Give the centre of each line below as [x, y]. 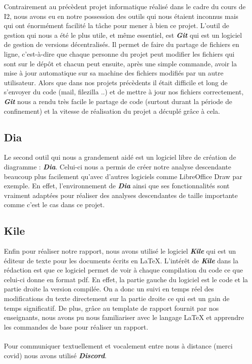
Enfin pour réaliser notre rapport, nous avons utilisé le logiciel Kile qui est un [120, 251]
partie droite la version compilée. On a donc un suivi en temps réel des [109, 289]
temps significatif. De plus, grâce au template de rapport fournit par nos [111, 308]
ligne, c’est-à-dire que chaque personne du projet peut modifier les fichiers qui [119, 53]
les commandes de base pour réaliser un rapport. [76, 326]
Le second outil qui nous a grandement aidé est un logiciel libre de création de [120, 157]
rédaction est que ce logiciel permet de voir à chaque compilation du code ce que [124, 270]
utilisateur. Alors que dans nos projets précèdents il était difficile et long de [116, 82]
